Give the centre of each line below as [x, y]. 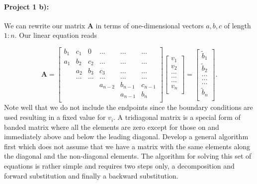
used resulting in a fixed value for [55, 117]
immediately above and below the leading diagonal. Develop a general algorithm [126, 137]
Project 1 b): [27, 6]
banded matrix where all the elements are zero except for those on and [112, 127]
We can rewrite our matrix [45, 25]
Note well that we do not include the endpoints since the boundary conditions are [128, 107]
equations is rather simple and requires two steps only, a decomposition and [119, 166]
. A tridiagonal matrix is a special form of [177, 117]
